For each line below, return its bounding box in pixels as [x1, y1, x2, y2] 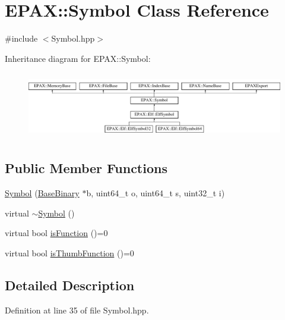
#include [5, 32, 38, 45]
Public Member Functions [5, 159, 167, 177]
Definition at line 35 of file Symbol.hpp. [5, 303, 149, 316]
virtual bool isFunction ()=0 [5, 227, 108, 239]
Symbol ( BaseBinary [5, 187, 80, 199]
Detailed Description [5, 276, 135, 294]
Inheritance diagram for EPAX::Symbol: [5, 52, 151, 64]
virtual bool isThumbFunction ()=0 [5, 247, 134, 259]
